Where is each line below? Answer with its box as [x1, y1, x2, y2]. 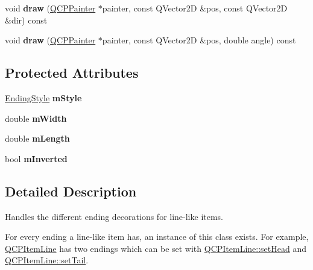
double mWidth [5, 111, 67, 124]
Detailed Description [5, 181, 137, 200]
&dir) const [5, 13, 48, 26]
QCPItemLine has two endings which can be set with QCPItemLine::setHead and [5, 242, 307, 254]
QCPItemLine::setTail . [5, 254, 89, 266]
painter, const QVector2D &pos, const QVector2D [102, 2, 288, 14]
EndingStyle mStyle [5, 91, 82, 104]
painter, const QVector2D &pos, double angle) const [102, 34, 296, 46]
